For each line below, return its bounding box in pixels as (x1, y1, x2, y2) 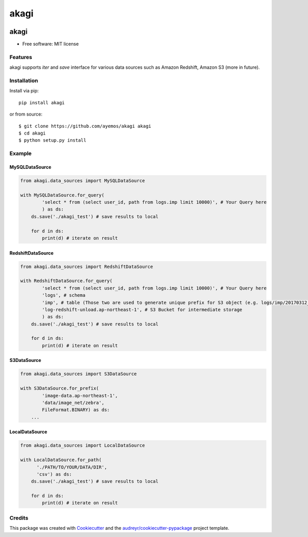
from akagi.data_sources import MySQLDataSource (20, 178, 145, 183)
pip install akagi (18, 100, 65, 105)
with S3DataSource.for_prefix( (20, 386, 100, 391)
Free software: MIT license (22, 41, 79, 47)
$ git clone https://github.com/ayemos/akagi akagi (18, 123, 151, 129)
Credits (9, 514, 28, 521)
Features (9, 53, 32, 61)
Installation (9, 77, 38, 84)
